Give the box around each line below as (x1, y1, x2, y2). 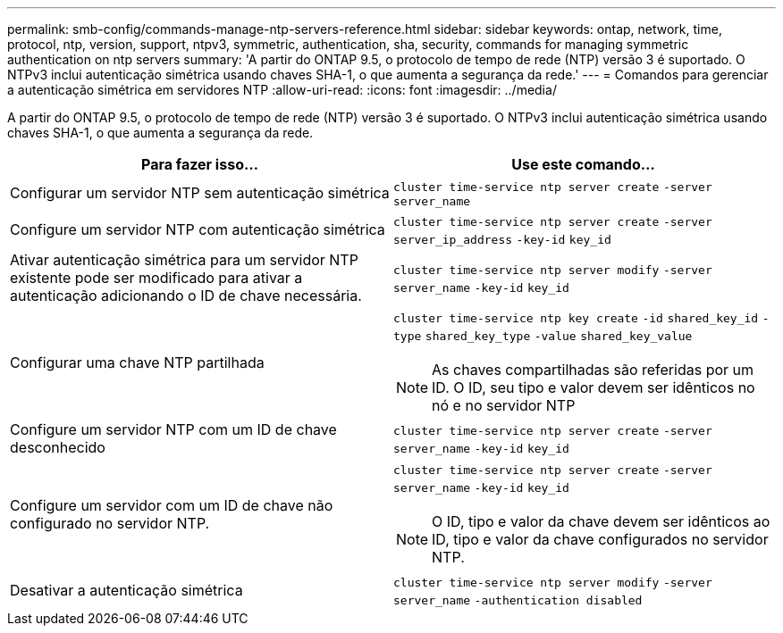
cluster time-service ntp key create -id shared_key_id (393, 312, 759, 325)
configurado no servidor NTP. (10, 514, 210, 532)
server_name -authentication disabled (393, 594, 643, 607)
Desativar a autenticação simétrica (10, 581, 243, 599)
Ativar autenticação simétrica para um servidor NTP (10, 251, 358, 269)
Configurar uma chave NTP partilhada (10, 354, 265, 371)
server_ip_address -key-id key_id (393, 233, 611, 246)
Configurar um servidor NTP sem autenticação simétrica (10, 183, 390, 202)
